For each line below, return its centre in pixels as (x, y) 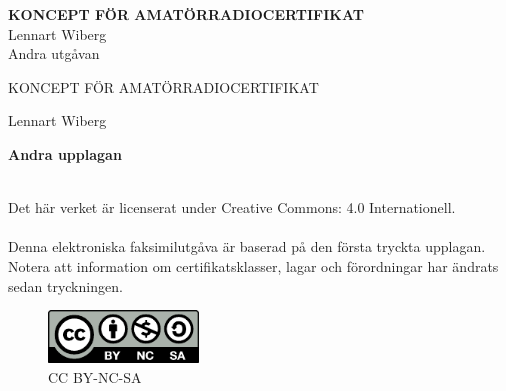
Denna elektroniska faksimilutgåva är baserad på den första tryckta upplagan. (247, 246)
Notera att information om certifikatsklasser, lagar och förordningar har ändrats (253, 265)
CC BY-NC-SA (95, 376)
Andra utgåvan (54, 53)
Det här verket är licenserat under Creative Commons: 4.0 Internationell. (232, 207)
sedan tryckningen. (65, 285)
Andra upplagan (65, 153)
